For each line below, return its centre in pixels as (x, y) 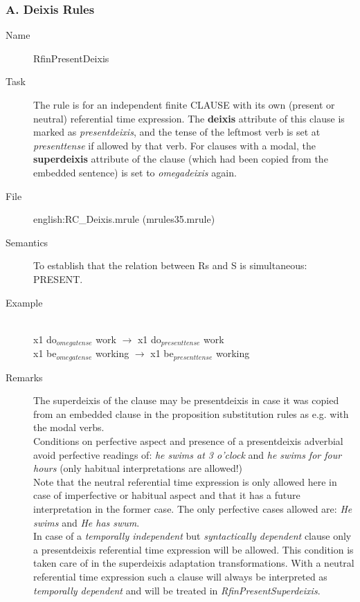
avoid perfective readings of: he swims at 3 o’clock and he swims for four (188, 454)
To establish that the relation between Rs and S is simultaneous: (170, 265)
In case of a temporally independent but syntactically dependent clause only (192, 536)
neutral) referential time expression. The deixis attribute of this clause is (189, 118)
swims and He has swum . (87, 522)
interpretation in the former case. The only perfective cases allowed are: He (193, 508)
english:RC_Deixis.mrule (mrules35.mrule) (124, 219)
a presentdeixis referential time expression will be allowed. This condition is (193, 549)
